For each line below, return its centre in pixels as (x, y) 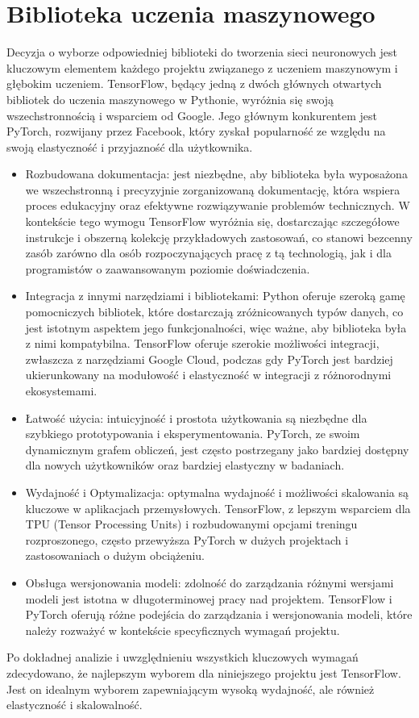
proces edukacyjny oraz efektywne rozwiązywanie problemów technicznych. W (218, 205)
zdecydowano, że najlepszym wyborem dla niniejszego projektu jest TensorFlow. (204, 672)
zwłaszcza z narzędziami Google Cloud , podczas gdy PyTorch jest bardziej (209, 359)
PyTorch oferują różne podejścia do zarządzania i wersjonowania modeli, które (219, 614)
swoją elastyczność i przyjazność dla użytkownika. (130, 146)
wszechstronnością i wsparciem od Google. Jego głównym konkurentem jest (192, 115)
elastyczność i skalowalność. (75, 705)
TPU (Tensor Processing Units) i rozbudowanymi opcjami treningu (191, 524)
